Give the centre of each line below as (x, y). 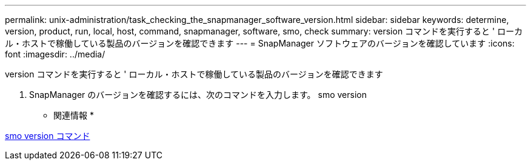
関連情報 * (74, 115)
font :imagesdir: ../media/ (55, 54)
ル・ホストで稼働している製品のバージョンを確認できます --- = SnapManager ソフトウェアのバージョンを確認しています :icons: (260, 43)
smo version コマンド (48, 136)
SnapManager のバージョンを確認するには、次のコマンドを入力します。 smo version (198, 95)
